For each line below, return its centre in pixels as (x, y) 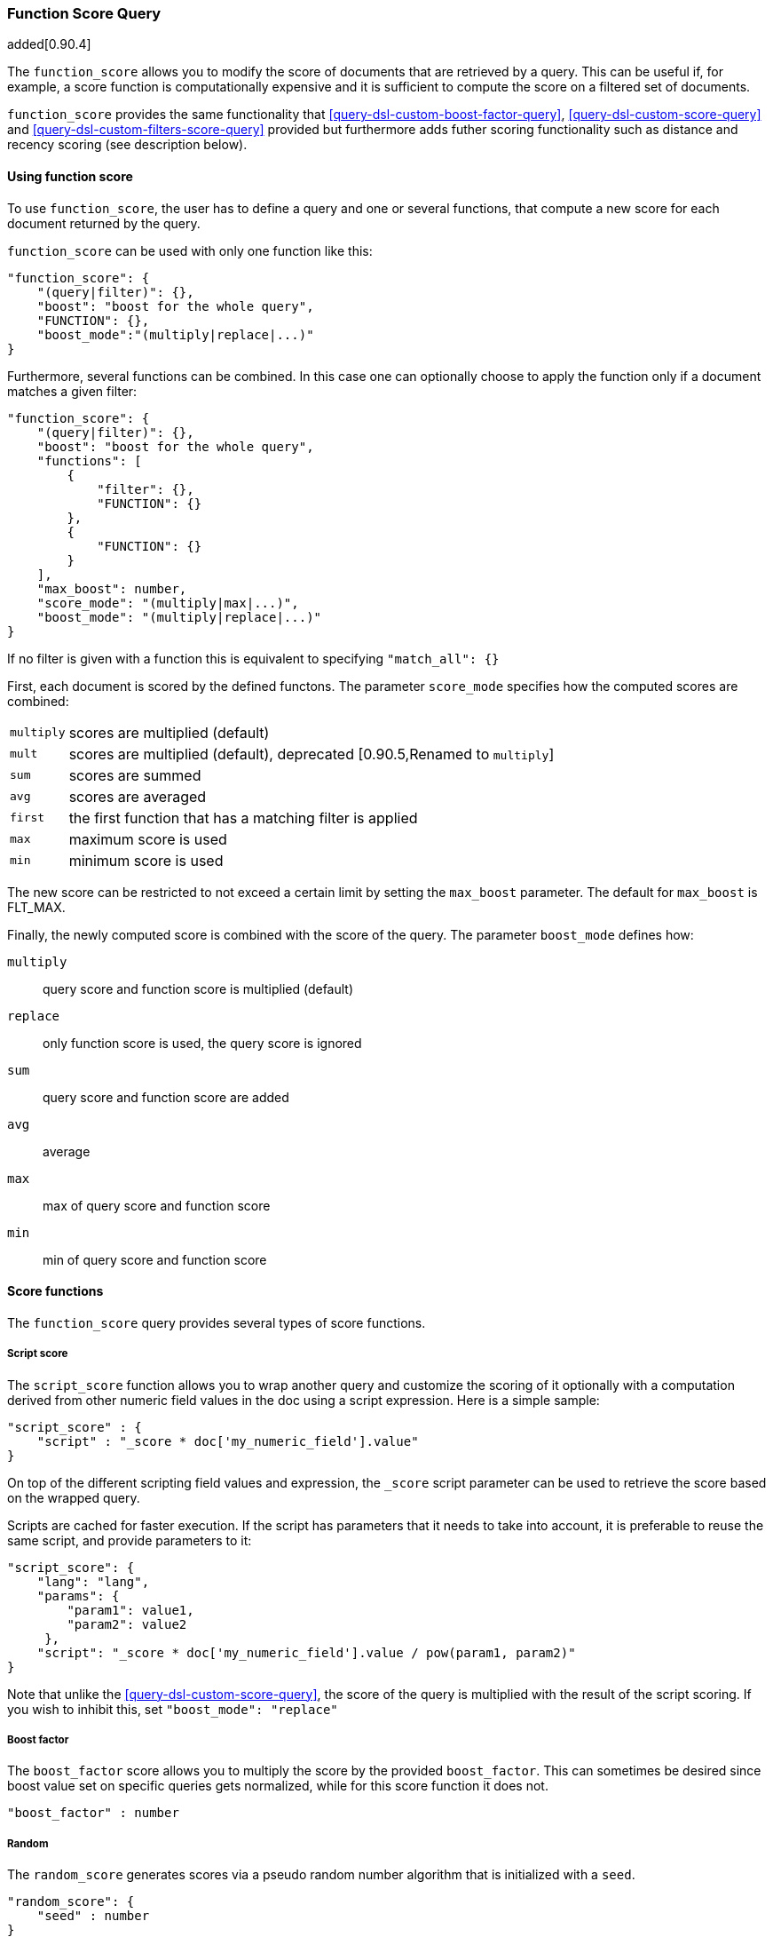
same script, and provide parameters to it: (130, 1540)
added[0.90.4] (49, 44)
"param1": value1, (130, 1610)
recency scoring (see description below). (127, 145)
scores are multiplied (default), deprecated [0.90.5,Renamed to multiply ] (312, 754)
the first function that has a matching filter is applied (243, 818)
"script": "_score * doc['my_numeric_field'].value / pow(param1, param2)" (306, 1652)
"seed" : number (93, 1916)
